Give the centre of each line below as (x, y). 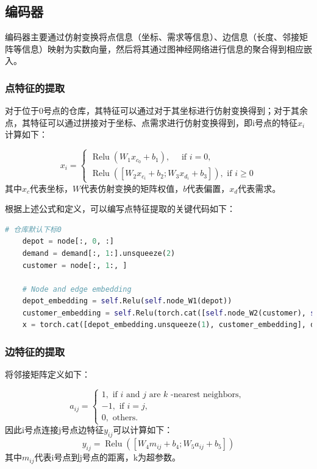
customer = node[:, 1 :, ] (75, 265)
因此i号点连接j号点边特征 (55, 430)
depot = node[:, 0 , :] (68, 242)
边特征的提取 (35, 351)
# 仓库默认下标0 (33, 229)
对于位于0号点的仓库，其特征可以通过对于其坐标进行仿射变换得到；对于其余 (156, 111)
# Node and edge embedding (77, 289)
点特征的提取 (35, 87)
